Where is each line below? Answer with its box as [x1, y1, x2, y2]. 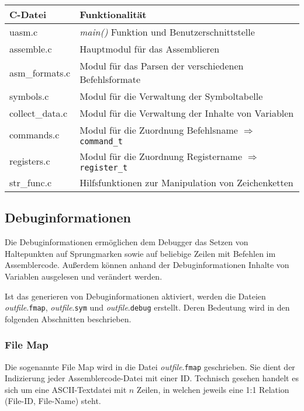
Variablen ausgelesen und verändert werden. [5, 270, 163, 282]
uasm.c [9, 25, 38, 39]
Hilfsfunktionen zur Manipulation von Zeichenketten [80, 176, 293, 189]
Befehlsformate [80, 72, 141, 86]
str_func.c [9, 176, 52, 189]
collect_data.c [9, 106, 68, 120]
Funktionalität [80, 8, 147, 21]
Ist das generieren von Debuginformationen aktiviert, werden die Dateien [5, 290, 266, 302]
